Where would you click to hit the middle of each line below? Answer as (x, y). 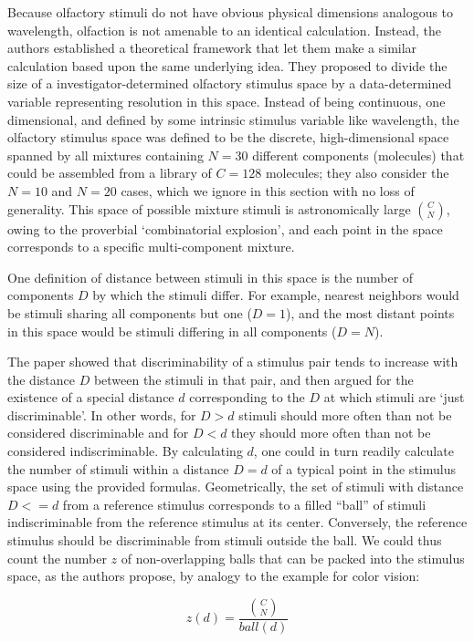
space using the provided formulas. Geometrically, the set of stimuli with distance (236, 487)
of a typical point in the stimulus (363, 468)
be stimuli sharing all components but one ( (130, 312)
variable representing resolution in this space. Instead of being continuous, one (226, 101)
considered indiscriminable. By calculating (125, 451)
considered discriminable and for (98, 433)
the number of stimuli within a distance (118, 468)
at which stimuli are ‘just (394, 397)
